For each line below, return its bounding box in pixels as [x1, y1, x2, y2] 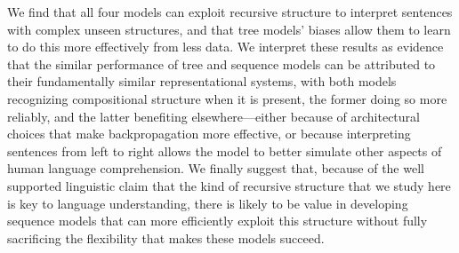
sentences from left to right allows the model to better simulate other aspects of [7, 141, 442, 160]
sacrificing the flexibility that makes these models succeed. [7, 228, 325, 247]
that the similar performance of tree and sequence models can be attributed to [7, 54, 436, 73]
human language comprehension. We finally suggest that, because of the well [7, 159, 424, 178]
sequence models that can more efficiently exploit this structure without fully [7, 211, 428, 230]
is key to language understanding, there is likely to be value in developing [7, 194, 408, 212]
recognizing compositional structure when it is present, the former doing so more [7, 89, 447, 107]
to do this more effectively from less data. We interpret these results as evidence [7, 37, 444, 56]
